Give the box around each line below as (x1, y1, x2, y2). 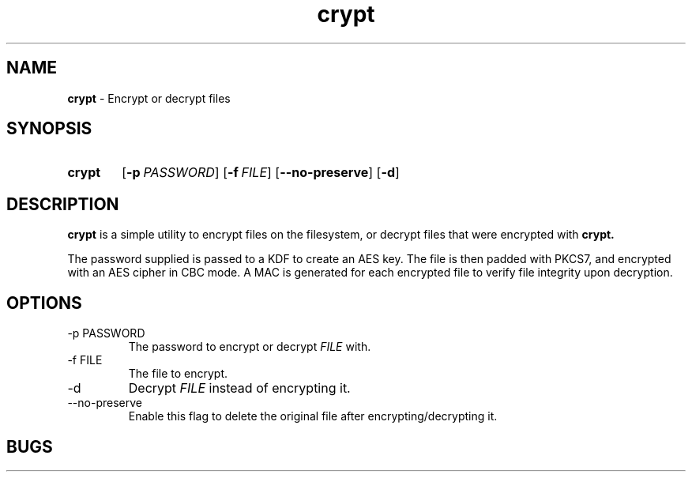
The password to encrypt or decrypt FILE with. (128, 340, 371, 354)
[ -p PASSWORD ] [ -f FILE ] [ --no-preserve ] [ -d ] (122, 164, 400, 181)
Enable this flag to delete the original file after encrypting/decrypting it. (128, 409, 498, 423)
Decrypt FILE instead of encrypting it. (128, 380, 351, 397)
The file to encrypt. (128, 367, 228, 381)
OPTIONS (6, 292, 82, 313)
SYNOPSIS (6, 119, 92, 139)
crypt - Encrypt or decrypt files (67, 91, 231, 105)
